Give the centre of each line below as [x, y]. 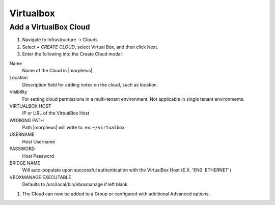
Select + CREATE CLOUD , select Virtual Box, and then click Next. [90, 47]
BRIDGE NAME [25, 163]
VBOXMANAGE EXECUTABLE [40, 177]
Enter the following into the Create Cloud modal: [73, 54]
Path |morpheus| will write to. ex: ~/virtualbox [73, 128]
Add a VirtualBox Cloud [50, 27]
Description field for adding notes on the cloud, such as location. [90, 84]
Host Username [39, 141]
